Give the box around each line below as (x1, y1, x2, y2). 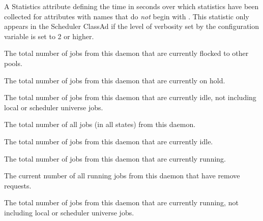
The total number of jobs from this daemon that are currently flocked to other (4, 48, 249, 58)
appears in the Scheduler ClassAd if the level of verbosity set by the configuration (4, 21, 259, 31)
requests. (4, 180, 32, 191)
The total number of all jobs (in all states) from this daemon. (4, 119, 196, 130)
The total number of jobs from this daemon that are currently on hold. (4, 75, 225, 85)
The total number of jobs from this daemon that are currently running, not (4, 197, 239, 208)
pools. (4, 57, 22, 68)
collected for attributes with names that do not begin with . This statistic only (4, 11, 249, 21)
